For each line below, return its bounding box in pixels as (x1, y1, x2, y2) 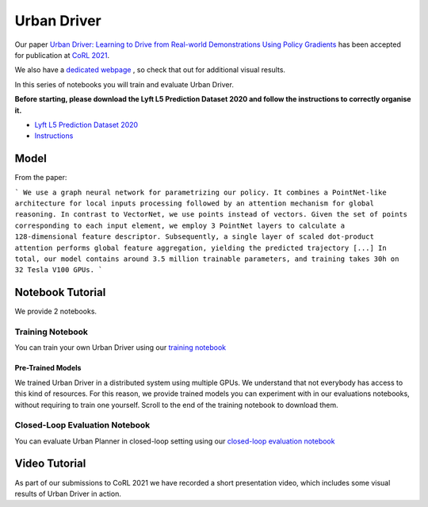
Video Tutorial (14, 457, 86, 471)
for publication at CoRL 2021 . (14, 50, 110, 60)
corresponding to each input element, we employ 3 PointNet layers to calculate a (14, 221, 345, 230)
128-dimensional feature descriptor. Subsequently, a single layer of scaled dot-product (14, 232, 374, 241)
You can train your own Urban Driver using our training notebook (14, 343, 227, 352)
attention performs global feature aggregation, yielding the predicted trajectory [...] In (14, 243, 388, 252)
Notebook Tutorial (14, 286, 106, 299)
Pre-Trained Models (14, 363, 82, 373)
